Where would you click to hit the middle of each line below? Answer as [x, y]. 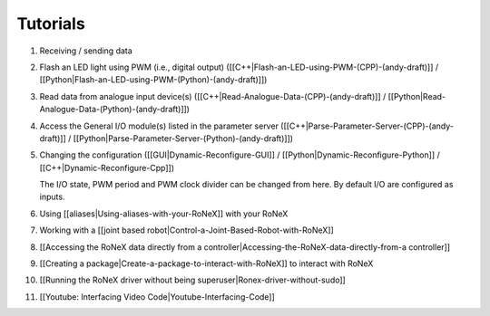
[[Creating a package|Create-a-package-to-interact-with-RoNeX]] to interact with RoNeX [206, 263]
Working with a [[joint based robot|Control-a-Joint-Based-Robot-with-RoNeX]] [187, 230]
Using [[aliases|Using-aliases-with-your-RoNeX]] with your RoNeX [164, 214]
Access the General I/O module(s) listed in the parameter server [159, 126]
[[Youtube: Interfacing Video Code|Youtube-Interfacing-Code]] [157, 297]
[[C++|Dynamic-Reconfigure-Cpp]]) [107, 168]
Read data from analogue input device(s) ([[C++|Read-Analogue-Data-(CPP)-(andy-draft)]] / [213, 96]
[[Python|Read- [417, 96]
